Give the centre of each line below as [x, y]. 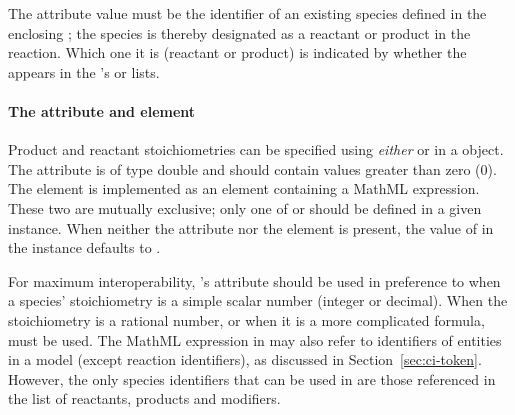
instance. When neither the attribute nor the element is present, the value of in [251, 227]
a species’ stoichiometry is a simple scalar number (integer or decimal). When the [258, 300]
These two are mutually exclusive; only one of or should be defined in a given [245, 207]
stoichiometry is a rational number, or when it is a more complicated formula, [246, 319]
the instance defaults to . [84, 247]
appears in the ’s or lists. [84, 71]
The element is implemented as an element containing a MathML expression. [244, 188]
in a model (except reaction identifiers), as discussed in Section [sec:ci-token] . [245, 359]
